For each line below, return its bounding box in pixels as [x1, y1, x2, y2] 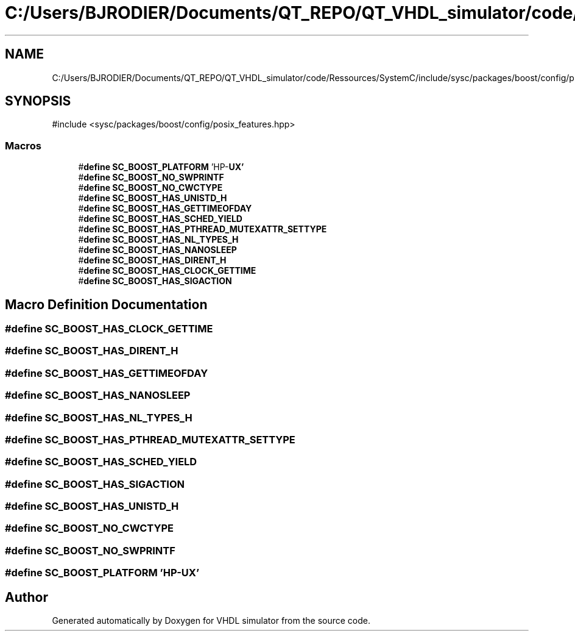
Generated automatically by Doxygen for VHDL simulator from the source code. [52, 615, 371, 626]
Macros [5, 139, 41, 152]
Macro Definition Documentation [5, 296, 208, 312]
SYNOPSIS [5, 93, 71, 109]
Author [5, 589, 48, 605]
